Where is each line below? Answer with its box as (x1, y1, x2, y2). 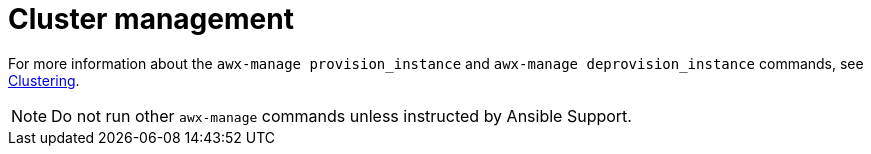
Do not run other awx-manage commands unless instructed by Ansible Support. (51, 105, 632, 126)
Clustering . (8, 71, 80, 89)
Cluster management (8, 2, 294, 36)
